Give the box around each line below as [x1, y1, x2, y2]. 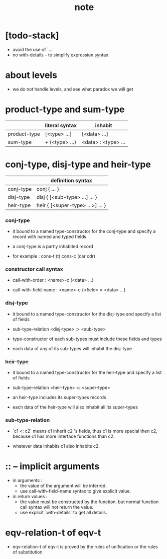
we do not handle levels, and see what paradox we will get [12, 86, 133, 92]
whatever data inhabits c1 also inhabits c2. [12, 443, 100, 449]
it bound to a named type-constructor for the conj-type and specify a [12, 228, 156, 234]
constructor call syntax [5, 266, 64, 273]
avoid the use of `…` [12, 46, 54, 52]
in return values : [12, 494, 48, 500]
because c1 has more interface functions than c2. [12, 433, 115, 439]
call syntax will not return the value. [20, 504, 94, 510]
